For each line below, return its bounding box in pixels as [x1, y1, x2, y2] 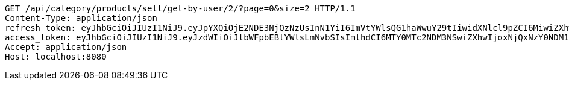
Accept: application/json [5, 42, 127, 52]
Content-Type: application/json [5, 13, 157, 23]
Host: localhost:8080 [5, 52, 107, 61]
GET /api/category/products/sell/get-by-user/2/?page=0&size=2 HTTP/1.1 [5, 4, 356, 13]
